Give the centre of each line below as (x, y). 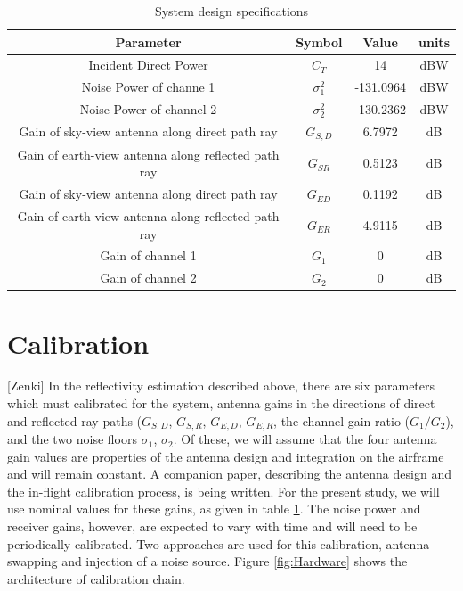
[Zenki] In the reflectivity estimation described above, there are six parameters (221, 386)
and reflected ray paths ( (75, 420)
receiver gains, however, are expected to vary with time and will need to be (212, 526)
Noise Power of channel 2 (148, 109)
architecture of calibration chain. (96, 578)
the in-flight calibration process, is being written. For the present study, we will (223, 491)
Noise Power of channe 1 (148, 87)
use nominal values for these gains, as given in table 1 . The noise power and (214, 509)
